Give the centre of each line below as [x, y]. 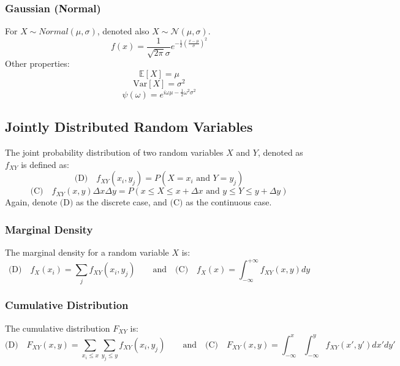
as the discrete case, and [122, 202]
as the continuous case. [229, 202]
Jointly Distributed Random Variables [129, 127]
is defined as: [45, 164]
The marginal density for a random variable [87, 252]
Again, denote [31, 202]
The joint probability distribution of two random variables [114, 152]
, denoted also [123, 31]
